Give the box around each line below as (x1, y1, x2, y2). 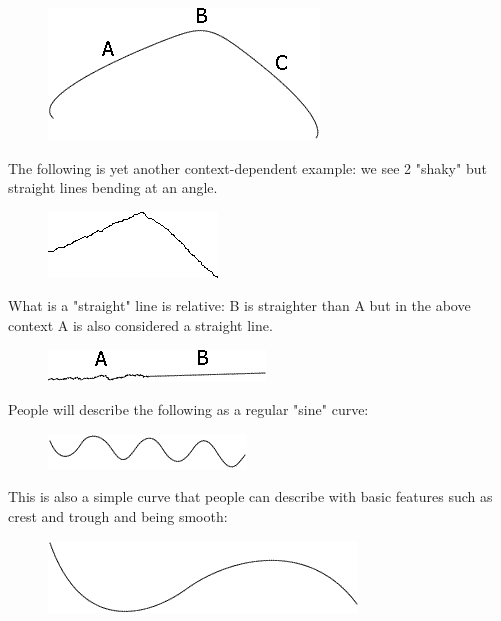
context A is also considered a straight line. (8, 314, 273, 335)
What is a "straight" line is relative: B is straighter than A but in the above (8, 295, 471, 316)
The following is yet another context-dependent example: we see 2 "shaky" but (8, 157, 487, 178)
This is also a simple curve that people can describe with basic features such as (8, 486, 493, 507)
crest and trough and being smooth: (8, 505, 228, 526)
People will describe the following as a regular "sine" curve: (8, 399, 369, 420)
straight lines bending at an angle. (8, 177, 218, 198)
